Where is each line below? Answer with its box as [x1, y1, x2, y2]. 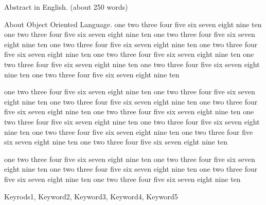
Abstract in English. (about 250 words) [4, 2, 128, 12]
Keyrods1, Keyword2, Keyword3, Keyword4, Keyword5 [4, 191, 178, 201]
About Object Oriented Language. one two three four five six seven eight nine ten [4, 18, 262, 29]
